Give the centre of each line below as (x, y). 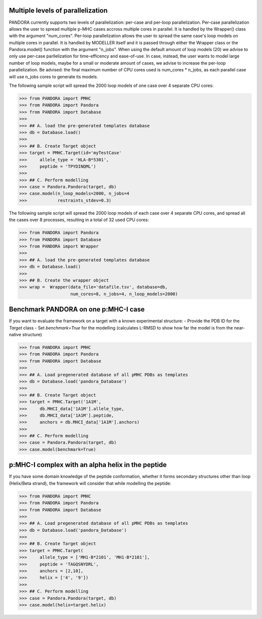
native (15, 335)
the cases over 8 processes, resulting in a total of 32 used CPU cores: (79, 220)
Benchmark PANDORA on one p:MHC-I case (77, 309)
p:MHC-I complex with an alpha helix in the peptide (88, 465)
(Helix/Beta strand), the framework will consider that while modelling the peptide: (90, 483)
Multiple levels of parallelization (58, 10)
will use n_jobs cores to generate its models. (53, 77)
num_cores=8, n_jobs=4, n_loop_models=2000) (124, 294)
